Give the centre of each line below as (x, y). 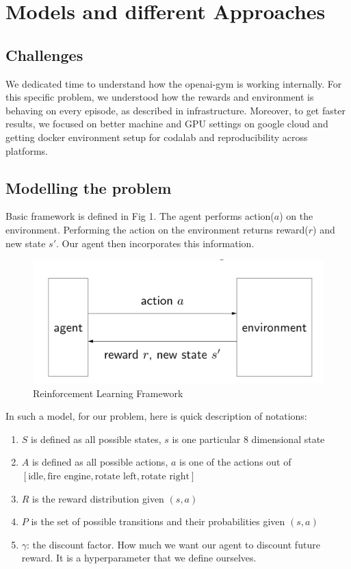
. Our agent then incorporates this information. (155, 243)
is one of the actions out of (235, 462)
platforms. (27, 150)
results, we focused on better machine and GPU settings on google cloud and (167, 124)
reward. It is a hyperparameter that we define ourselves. (139, 558)
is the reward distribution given (98, 498)
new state (26, 243)
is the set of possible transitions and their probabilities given (158, 521)
